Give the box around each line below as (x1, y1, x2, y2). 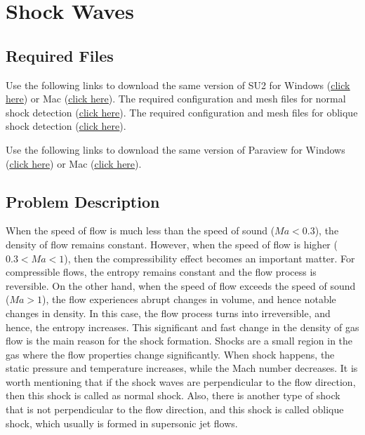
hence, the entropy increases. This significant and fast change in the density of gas (6, 319, 359, 334)
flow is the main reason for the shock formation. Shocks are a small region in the (6, 333, 353, 348)
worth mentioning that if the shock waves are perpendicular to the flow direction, (6, 374, 356, 389)
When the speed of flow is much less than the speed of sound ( (6, 223, 275, 238)
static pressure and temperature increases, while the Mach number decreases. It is (6, 361, 358, 375)
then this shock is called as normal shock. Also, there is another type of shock (6, 388, 340, 403)
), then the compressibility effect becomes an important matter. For (64, 250, 355, 265)
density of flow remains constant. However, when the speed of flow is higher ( (6, 236, 338, 251)
